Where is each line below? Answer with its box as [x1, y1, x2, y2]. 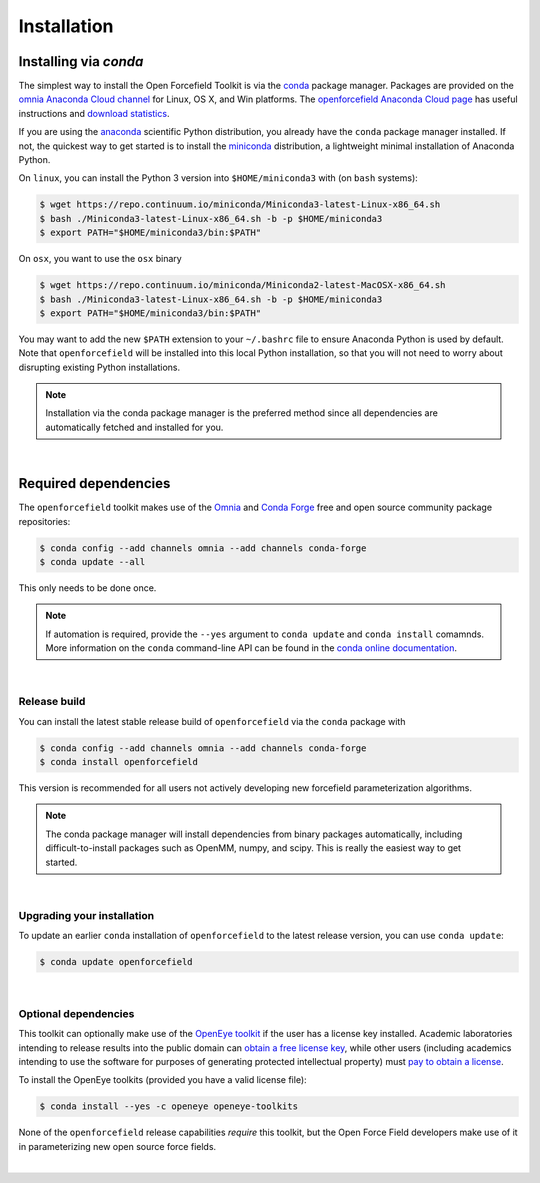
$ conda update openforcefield [39, 956, 194, 968]
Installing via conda [18, 53, 144, 70]
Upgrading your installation [18, 908, 155, 922]
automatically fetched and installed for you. [45, 421, 224, 433]
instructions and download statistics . [18, 107, 170, 119]
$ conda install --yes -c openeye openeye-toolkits [39, 1101, 299, 1112]
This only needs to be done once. [18, 581, 157, 594]
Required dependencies [18, 475, 171, 492]
